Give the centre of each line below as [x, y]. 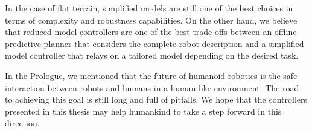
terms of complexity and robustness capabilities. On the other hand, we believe [151, 20]
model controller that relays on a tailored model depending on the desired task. [152, 55]
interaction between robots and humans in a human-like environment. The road [152, 87]
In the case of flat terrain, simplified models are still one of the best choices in [149, 8]
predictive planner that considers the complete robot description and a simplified [154, 43]
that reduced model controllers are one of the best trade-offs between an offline [151, 32]
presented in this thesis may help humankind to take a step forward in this [143, 111]
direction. [22, 123]
